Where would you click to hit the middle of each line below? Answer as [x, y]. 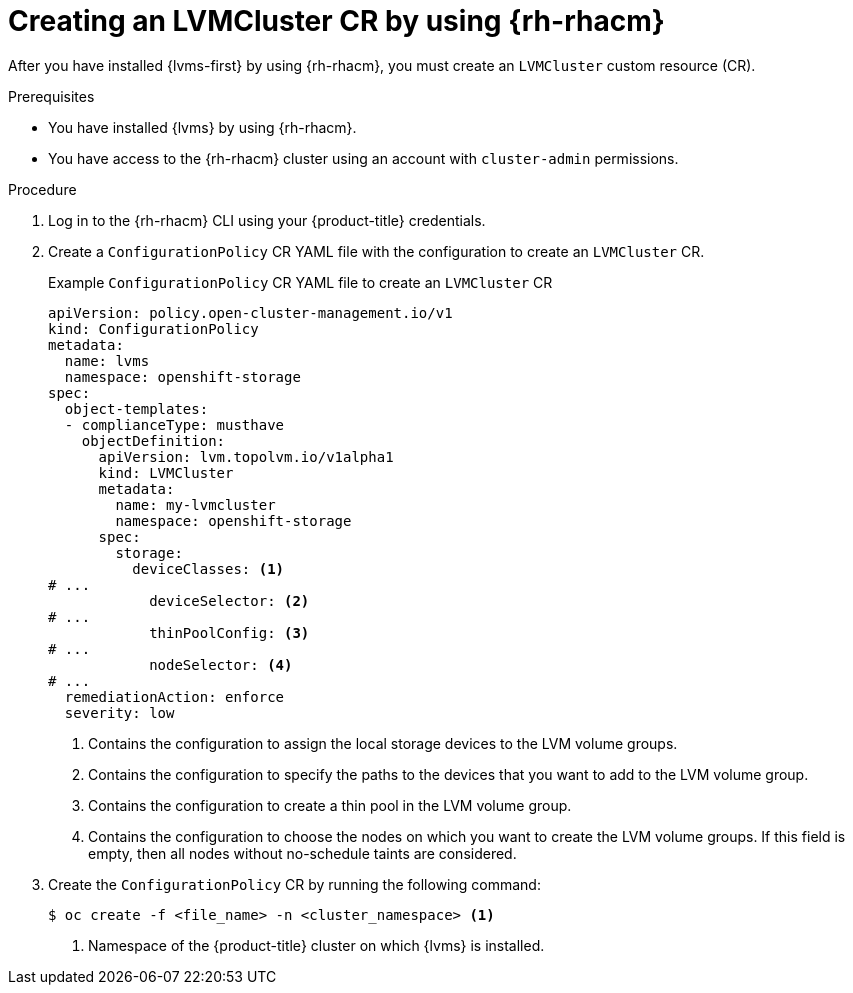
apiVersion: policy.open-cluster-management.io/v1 [250, 312]
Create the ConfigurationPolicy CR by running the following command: [294, 884]
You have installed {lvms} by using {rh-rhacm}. [202, 127]
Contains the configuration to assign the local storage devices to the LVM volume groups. [383, 743]
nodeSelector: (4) [221, 664]
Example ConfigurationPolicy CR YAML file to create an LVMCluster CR [300, 282]
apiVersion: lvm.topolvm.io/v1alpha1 [246, 456]
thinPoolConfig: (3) [229, 632]
